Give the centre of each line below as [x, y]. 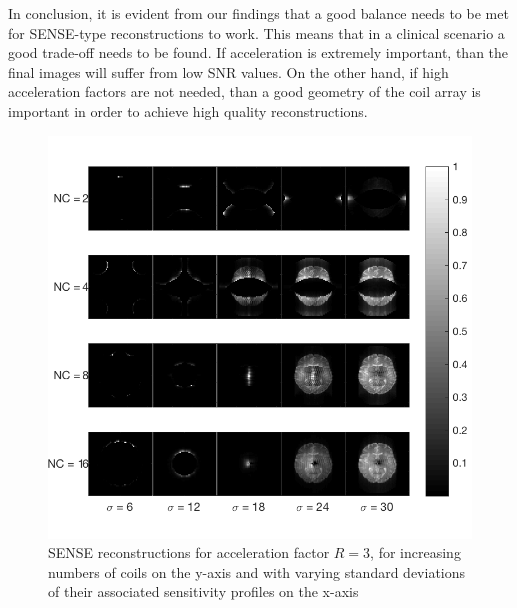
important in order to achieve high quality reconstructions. [188, 110]
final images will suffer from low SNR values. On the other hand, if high [228, 71]
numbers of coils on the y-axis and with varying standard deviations [257, 571]
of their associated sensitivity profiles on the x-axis [203, 591]
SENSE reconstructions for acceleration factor [189, 552]
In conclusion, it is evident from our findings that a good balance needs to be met [258, 13]
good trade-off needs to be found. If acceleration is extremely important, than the [258, 52]
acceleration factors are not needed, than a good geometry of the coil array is [244, 91]
